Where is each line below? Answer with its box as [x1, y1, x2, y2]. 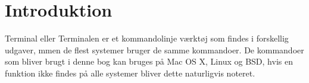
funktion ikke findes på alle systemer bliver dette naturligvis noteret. [5, 66, 255, 79]
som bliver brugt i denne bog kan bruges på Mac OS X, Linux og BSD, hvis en [5, 55, 293, 68]
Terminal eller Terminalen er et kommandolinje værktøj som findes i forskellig [5, 32, 289, 44]
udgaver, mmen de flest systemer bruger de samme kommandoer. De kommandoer [5, 43, 304, 56]
